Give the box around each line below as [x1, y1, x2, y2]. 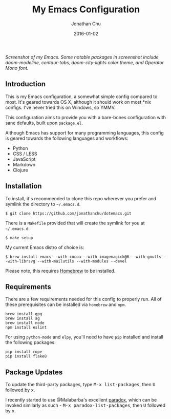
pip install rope [5, 349, 42, 355]
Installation [5, 182, 42, 191]
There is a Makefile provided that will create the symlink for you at [5, 220, 145, 226]
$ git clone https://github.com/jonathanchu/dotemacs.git [5, 211, 132, 216]
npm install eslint [5, 325, 47, 330]
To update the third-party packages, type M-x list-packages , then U [5, 382, 156, 388]
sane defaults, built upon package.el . [5, 120, 83, 126]
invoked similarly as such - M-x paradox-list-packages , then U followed [5, 402, 165, 409]
